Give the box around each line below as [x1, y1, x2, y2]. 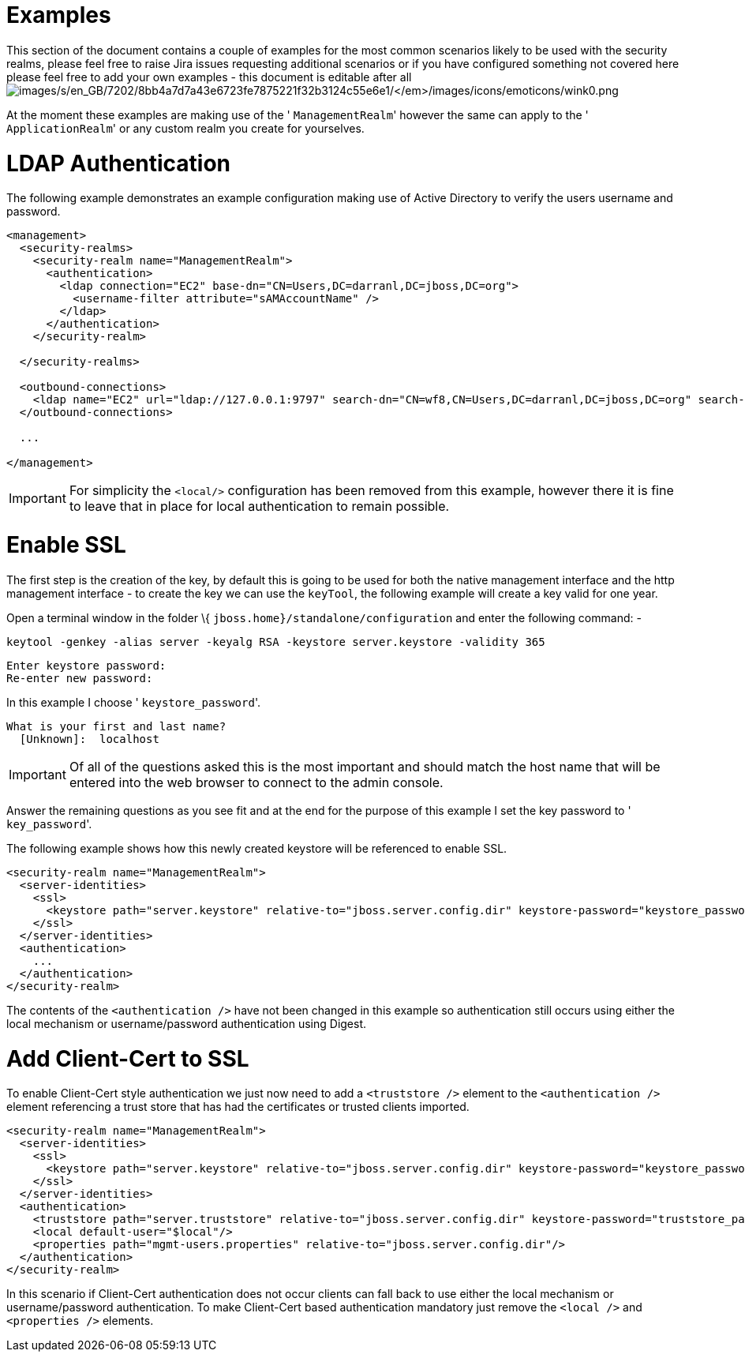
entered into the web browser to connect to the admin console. [69, 774, 444, 790]
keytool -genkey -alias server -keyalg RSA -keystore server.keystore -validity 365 [6, 635, 545, 648]
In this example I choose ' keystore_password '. [6, 695, 260, 709]
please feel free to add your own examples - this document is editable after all [6, 69, 412, 84]
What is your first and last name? [6, 719, 226, 733]
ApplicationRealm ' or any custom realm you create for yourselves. [6, 121, 365, 135]
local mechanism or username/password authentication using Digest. [6, 1016, 367, 1030]
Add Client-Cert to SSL [6, 1045, 249, 1072]
